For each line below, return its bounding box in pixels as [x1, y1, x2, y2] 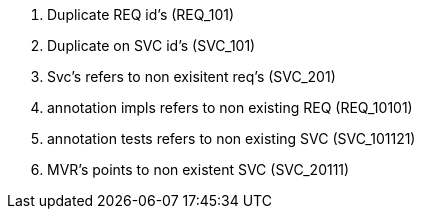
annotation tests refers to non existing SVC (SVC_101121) [47, 130, 416, 147]
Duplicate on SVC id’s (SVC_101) [47, 37, 256, 54]
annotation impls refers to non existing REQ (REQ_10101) [47, 99, 413, 116]
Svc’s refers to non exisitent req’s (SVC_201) [47, 68, 336, 85]
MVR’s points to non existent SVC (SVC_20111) [47, 161, 350, 178]
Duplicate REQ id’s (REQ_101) [47, 6, 235, 23]
